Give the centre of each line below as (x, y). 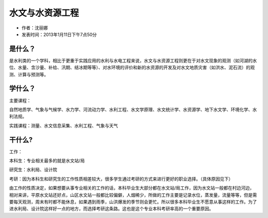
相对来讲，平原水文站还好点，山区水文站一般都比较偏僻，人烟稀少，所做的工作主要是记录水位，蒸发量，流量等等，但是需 (133, 195)
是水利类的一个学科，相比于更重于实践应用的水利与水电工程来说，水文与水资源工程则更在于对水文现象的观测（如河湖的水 (133, 60)
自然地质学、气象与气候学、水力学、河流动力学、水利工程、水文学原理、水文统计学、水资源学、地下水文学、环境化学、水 (133, 109)
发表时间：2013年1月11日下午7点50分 (59, 34)
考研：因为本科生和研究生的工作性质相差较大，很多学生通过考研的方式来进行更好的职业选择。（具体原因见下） (121, 179)
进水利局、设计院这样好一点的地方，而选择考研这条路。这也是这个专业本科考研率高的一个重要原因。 (111, 209)
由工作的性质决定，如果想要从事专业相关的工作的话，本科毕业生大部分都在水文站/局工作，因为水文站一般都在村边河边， (132, 188)
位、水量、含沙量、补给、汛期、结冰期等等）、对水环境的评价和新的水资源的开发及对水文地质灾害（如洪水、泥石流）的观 (132, 67)
